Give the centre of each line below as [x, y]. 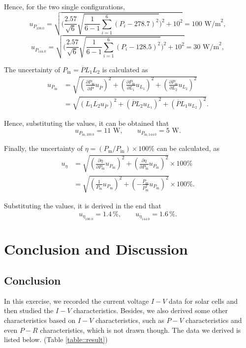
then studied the [29, 310]
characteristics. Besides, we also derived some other [151, 310]
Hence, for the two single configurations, [65, 6]
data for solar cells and [203, 301]
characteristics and [214, 320]
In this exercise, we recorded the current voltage [77, 301]
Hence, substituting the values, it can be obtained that [87, 123]
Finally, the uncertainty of [44, 148]
